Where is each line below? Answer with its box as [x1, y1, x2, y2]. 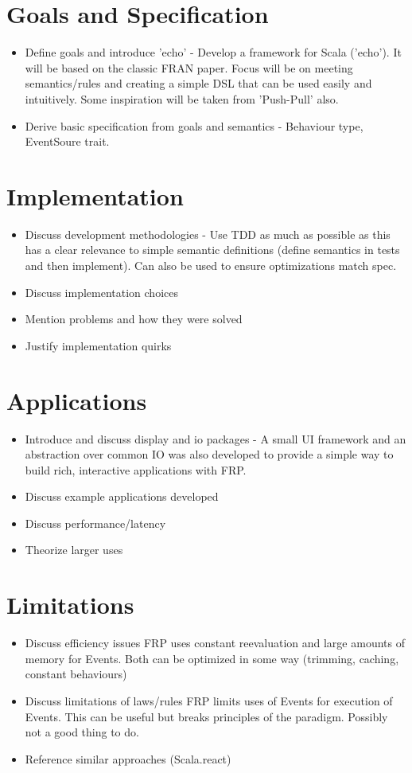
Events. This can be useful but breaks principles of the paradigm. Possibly [25, 708, 388, 724]
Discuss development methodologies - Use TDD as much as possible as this [25, 225, 391, 242]
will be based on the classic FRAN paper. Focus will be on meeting [25, 59, 353, 76]
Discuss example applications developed [25, 488, 219, 505]
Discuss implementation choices [25, 283, 178, 300]
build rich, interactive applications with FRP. [25, 461, 247, 478]
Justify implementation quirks [25, 337, 172, 353]
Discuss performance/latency [25, 514, 166, 531]
